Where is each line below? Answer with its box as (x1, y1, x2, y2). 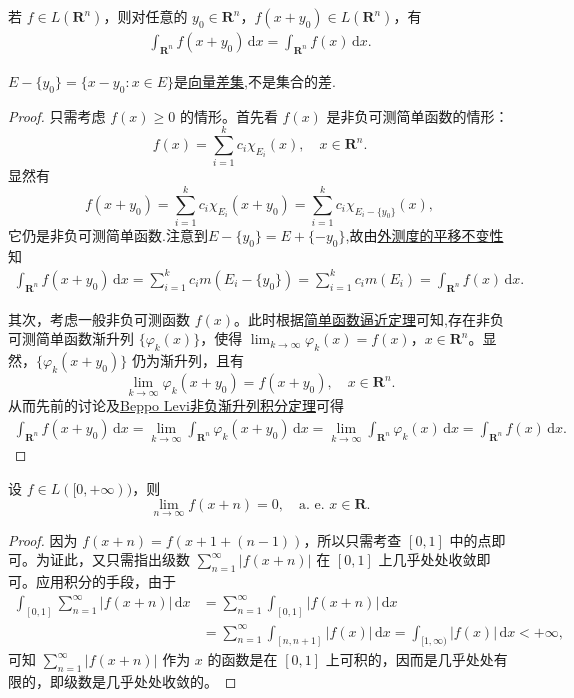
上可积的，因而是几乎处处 (325, 649, 494, 670)
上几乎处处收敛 (378, 549, 477, 570)
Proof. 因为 (8, 529, 78, 550)
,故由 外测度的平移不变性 (345, 225, 504, 246)
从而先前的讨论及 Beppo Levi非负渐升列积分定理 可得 (8, 395, 344, 416)
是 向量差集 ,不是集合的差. (174, 70, 336, 91)
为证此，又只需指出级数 (35, 549, 190, 570)
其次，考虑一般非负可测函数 (8, 308, 190, 329)
